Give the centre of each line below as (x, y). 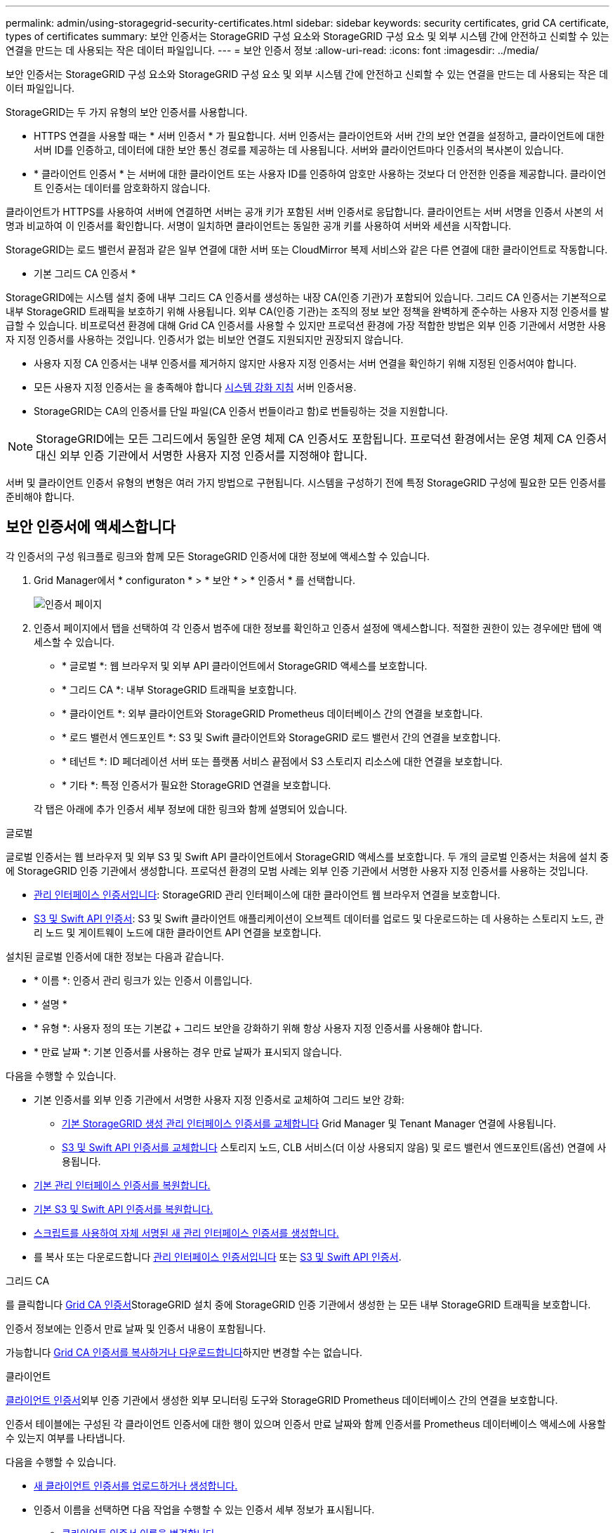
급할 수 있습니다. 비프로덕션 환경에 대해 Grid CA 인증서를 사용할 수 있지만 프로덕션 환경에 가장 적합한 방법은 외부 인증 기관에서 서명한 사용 (306, 325)
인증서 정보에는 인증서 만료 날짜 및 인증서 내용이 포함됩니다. (136, 1328)
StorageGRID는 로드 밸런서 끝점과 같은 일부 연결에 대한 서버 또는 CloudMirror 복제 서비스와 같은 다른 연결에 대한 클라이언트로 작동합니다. (307, 250)
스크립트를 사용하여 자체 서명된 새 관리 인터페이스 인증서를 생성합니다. (186, 1233)
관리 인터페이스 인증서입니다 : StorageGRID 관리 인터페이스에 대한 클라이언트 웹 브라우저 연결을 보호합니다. (267, 894)
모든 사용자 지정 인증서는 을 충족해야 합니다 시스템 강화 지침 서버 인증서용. (195, 387)
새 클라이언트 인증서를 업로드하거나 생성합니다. (136, 1485)
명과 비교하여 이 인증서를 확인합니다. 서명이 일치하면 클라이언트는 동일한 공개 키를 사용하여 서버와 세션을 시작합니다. (259, 226)
